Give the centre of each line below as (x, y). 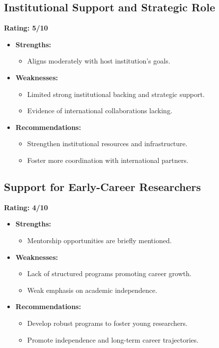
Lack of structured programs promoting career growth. (109, 273)
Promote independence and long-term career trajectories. (113, 339)
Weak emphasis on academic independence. (92, 290)
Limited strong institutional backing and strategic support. (116, 94)
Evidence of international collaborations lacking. (100, 111)
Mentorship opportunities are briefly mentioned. (99, 240)
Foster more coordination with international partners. (108, 160)
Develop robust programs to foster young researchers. (107, 323)
